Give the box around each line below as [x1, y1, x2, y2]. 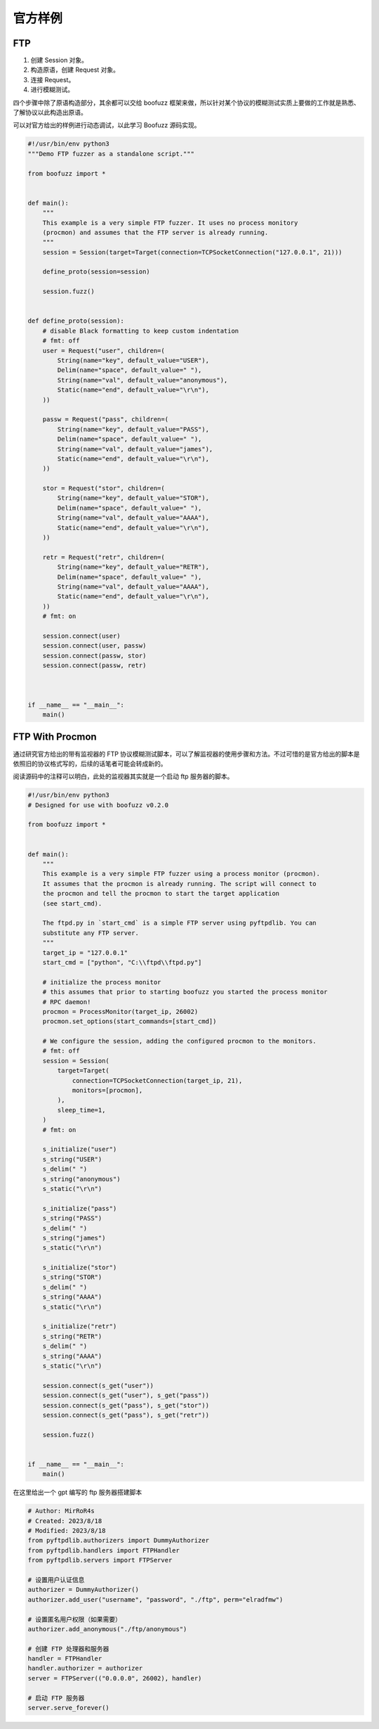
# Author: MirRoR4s [27, 1507, 95, 1515]
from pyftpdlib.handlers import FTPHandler [27, 1546, 180, 1554]
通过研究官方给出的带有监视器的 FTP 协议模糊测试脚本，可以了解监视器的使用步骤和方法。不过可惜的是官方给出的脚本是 [13, 750, 361, 758]
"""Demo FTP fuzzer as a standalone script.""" [27, 150, 194, 158]
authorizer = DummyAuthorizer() [27, 1586, 140, 1594]
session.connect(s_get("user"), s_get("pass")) [42, 1391, 210, 1399]
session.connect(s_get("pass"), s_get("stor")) [42, 1401, 210, 1409]
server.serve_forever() [27, 1704, 110, 1712]
